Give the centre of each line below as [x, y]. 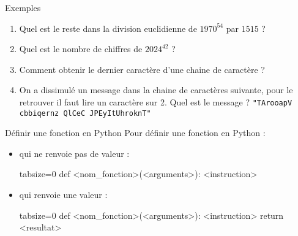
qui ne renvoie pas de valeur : [74, 153]
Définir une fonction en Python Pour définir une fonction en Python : [135, 133]
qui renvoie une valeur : [63, 195]
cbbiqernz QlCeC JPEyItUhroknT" [85, 113]
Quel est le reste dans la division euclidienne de [108, 28]
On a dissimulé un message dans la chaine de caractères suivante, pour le [156, 90]
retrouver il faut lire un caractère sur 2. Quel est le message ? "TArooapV [156, 101]
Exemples [23, 7]
